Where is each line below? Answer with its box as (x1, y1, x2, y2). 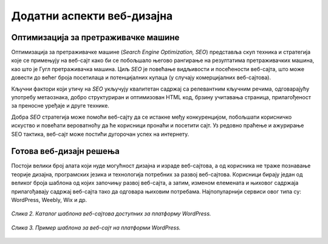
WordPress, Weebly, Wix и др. (11, 197, 87, 204)
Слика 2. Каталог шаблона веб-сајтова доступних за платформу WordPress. (11, 210, 211, 217)
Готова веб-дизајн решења (11, 146, 120, 156)
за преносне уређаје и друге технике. (11, 102, 109, 110)
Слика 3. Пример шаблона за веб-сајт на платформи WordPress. (11, 224, 181, 231)
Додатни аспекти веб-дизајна (11, 9, 173, 23)
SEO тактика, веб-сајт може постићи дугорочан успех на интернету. (11, 130, 190, 138)
